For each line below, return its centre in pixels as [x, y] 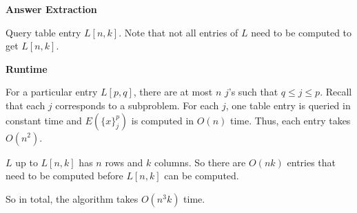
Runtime [27, 68]
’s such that [253, 92]
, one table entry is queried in [288, 105]
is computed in [163, 120]
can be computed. [202, 176]
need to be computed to [302, 32]
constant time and [44, 120]
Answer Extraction [51, 9]
